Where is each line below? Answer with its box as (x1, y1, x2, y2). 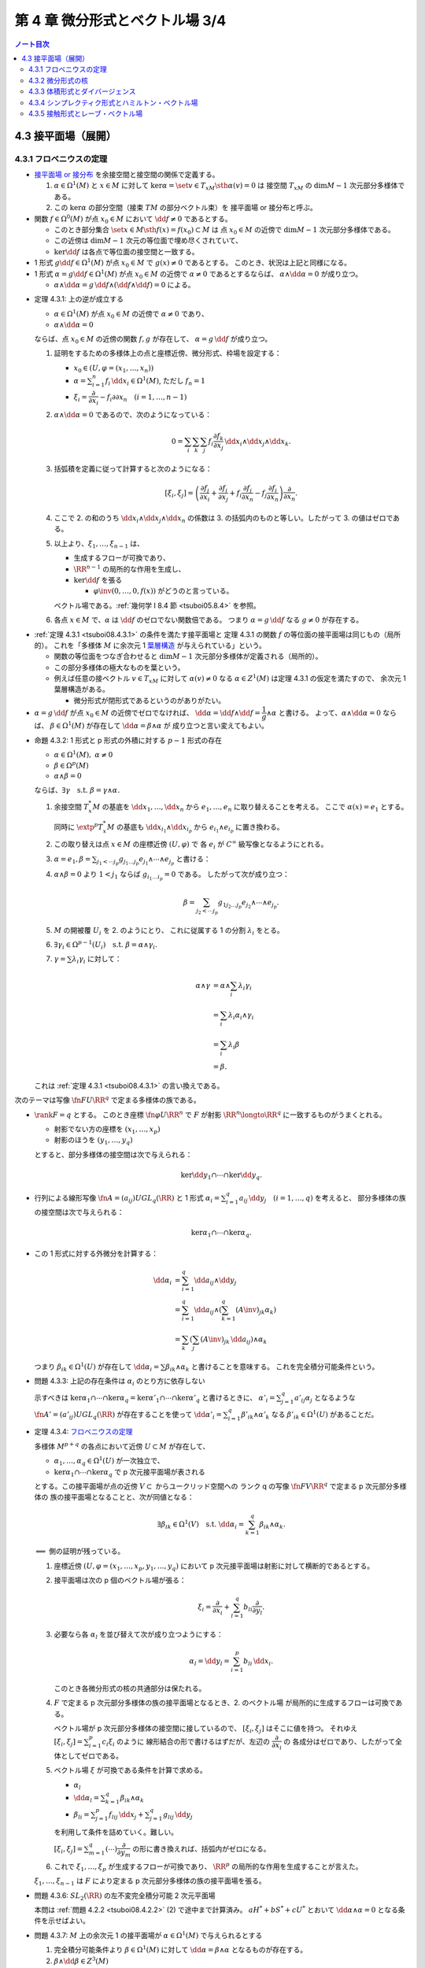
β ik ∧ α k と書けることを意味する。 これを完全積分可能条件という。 (165, 1362, 379, 1373)
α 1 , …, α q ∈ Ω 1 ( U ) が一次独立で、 (54, 1455, 164, 1467)
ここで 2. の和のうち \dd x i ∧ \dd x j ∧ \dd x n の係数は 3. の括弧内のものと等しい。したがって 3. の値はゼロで (54, 512, 394, 524)
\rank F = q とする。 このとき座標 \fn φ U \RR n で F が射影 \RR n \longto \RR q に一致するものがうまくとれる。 (34, 1108, 387, 1119)
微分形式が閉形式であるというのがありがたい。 (73, 695, 226, 705)
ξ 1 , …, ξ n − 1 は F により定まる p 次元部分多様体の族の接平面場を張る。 (34, 1876, 266, 1887)
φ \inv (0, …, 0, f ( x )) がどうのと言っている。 (93, 586, 234, 596)
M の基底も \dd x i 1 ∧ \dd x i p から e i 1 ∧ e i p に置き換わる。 (106, 822, 284, 834)
